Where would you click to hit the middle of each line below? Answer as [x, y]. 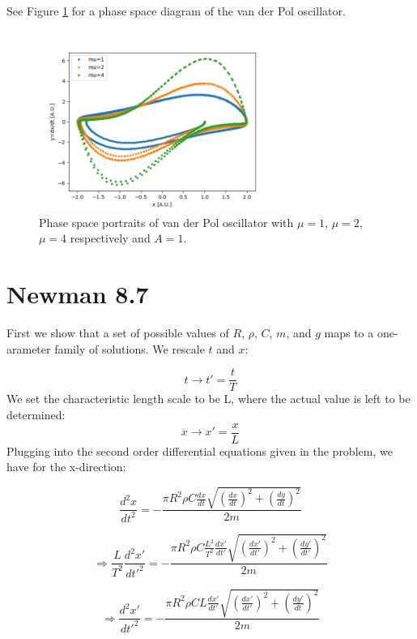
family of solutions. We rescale [130, 348]
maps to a [349, 333]
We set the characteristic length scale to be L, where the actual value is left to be [208, 399]
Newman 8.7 [78, 294]
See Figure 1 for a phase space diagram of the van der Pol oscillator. [176, 11]
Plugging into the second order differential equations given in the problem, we [200, 450]
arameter [29, 348]
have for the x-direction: [66, 467]
